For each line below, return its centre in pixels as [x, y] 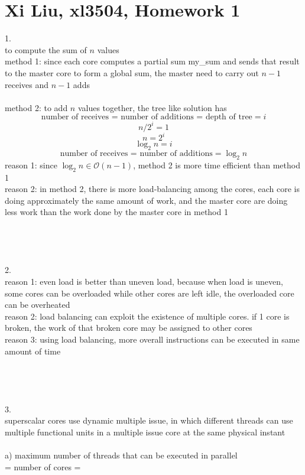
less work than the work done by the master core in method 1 [116, 212]
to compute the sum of [46, 49]
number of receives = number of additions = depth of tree [147, 117]
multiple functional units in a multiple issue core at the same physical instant [145, 432]
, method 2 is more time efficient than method [217, 165]
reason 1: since [31, 165]
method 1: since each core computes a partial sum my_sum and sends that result [152, 61]
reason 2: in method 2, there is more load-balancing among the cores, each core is [152, 189]
